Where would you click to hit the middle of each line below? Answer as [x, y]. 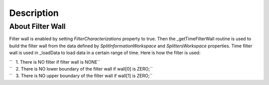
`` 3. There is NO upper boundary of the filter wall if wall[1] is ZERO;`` [81, 76]
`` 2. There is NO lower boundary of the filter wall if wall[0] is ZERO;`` [81, 69]
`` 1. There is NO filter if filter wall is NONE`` [55, 62]
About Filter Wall [37, 26]
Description [34, 13]
